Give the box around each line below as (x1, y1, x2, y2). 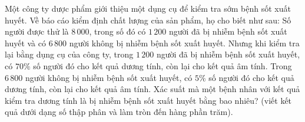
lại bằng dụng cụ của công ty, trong (5, 48, 134, 60)
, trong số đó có (89, 25, 146, 38)
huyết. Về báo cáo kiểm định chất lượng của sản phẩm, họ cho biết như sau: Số (5, 13, 291, 26)
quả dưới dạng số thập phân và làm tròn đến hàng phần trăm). (5, 106, 233, 118)
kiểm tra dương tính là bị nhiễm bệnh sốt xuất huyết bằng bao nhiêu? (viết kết (5, 94, 292, 106)
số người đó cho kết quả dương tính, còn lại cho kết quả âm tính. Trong (33, 59, 292, 72)
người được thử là (5, 25, 69, 38)
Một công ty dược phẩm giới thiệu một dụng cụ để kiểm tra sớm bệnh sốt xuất (5, 2, 291, 14)
